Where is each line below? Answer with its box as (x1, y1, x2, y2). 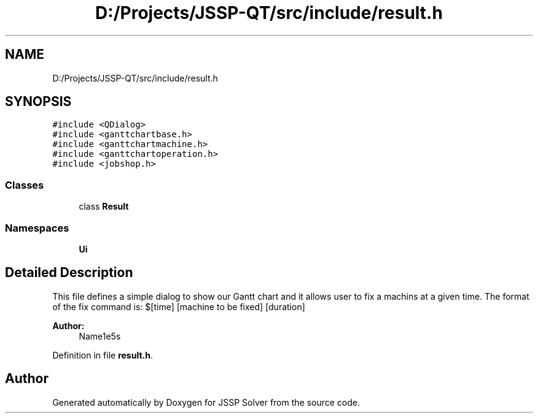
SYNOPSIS (5, 94, 72, 110)
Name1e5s (79, 330, 121, 341)
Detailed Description (5, 265, 133, 281)
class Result (79, 201, 129, 212)
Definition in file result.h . (52, 349, 153, 360)
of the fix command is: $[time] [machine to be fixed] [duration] (52, 301, 305, 312)
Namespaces (5, 221, 69, 234)
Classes (5, 178, 44, 191)
